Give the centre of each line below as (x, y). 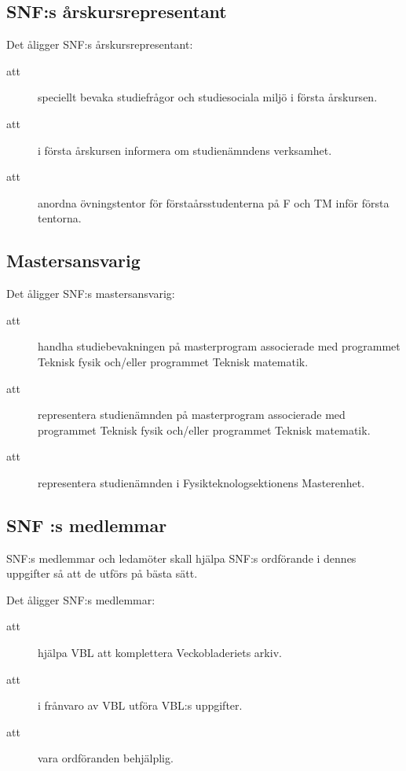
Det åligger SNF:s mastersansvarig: (91, 294)
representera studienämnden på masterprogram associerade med (192, 415)
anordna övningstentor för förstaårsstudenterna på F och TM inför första (214, 202)
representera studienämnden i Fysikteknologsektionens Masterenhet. (201, 482)
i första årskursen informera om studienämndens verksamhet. (185, 150)
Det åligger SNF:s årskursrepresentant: (100, 44)
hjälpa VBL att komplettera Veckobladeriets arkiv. (160, 653)
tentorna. (60, 218)
